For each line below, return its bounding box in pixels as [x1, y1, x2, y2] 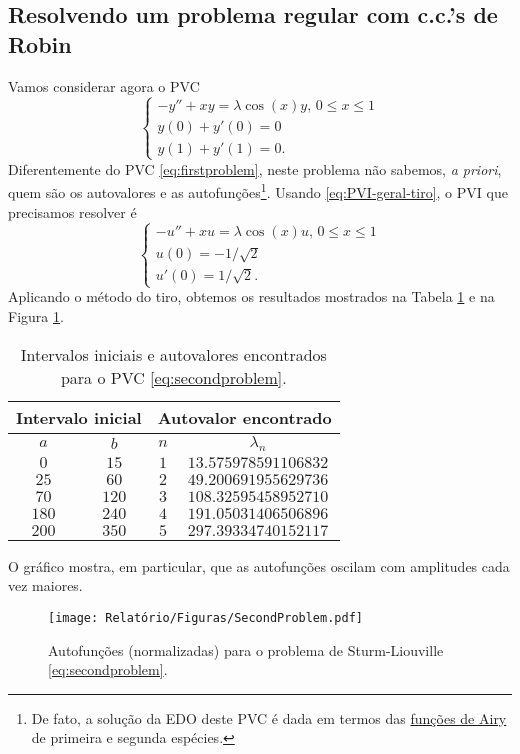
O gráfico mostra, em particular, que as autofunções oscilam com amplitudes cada [8, 555, 510, 576]
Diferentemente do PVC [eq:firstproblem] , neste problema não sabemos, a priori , [8, 158, 502, 179]
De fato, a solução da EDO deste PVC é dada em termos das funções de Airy [31, 707, 507, 728]
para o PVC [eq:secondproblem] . [60, 365, 287, 389]
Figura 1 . [8, 305, 64, 326]
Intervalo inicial [16, 405, 142, 429]
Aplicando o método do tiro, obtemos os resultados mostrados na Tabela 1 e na [8, 286, 495, 307]
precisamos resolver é [8, 201, 137, 222]
